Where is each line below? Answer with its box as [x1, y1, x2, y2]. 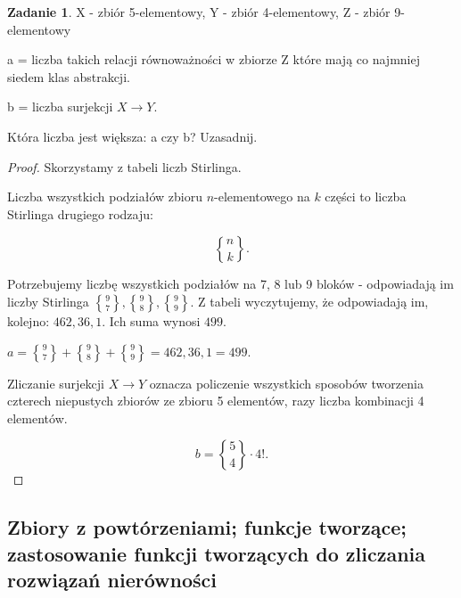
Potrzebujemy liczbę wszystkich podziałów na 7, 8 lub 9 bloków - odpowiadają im [7, 274, 454, 293]
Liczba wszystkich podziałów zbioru [7, 187, 202, 206]
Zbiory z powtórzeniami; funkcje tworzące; [7, 513, 407, 541]
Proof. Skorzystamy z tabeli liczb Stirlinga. [7, 157, 242, 176]
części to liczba [325, 187, 407, 206]
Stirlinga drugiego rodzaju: [7, 204, 153, 223]
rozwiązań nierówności [7, 566, 218, 594]
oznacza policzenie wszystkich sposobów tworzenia [149, 373, 424, 392]
